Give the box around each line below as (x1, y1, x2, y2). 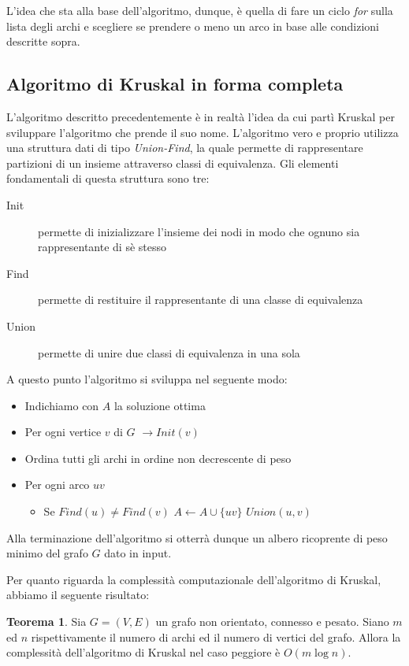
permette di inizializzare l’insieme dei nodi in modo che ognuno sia (38, 223, 360, 239)
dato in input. (104, 545, 172, 561)
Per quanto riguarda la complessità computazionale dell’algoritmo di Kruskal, (6, 571, 381, 587)
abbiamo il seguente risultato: (6, 586, 150, 603)
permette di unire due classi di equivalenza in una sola (38, 344, 300, 361)
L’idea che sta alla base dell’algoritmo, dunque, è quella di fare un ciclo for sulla (6, 2, 393, 18)
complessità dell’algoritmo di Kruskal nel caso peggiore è (6, 644, 281, 660)
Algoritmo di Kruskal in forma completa (6, 72, 344, 96)
